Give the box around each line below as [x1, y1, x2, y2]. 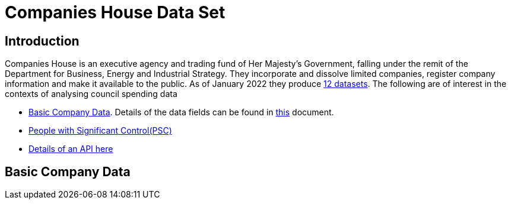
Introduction [5, 33, 80, 48]
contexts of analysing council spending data [5, 89, 177, 99]
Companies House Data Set [5, 2, 226, 22]
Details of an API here [28, 144, 113, 154]
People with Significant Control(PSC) [28, 125, 172, 136]
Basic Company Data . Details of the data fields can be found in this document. [28, 107, 334, 118]
